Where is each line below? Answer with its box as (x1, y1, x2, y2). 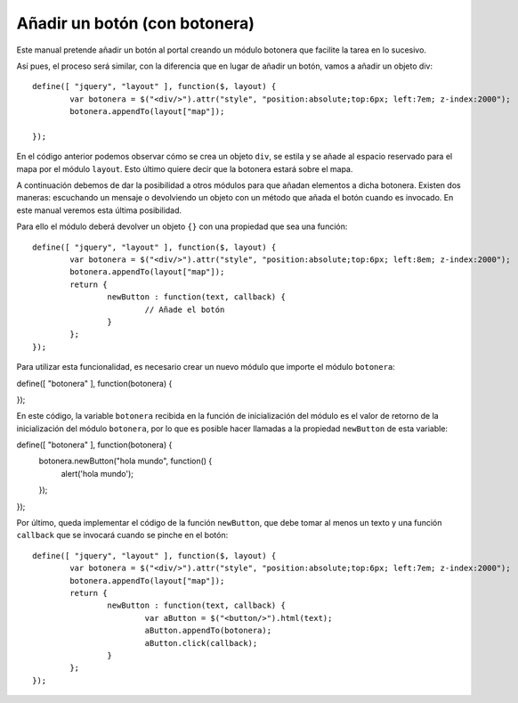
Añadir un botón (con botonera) (16, 13, 255, 33)
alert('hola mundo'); (61, 468, 134, 478)
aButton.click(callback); (144, 638, 258, 648)
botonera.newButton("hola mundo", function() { (38, 455, 213, 467)
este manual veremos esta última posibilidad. (16, 205, 182, 216)
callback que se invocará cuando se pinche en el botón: (16, 530, 229, 541)
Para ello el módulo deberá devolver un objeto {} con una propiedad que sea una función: (16, 221, 348, 232)
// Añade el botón (144, 304, 225, 315)
